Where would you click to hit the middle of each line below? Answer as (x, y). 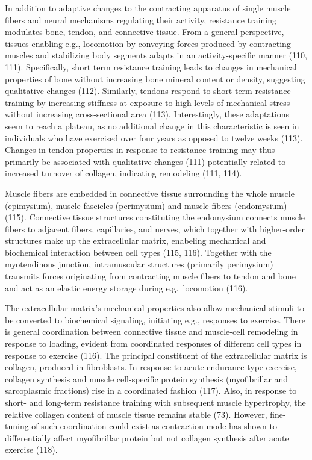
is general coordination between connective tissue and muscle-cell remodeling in (151, 331)
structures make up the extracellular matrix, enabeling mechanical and (136, 241)
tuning (17, 426)
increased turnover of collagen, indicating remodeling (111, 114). (123, 173)
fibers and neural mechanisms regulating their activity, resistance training (141, 20)
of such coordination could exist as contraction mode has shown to (154, 426)
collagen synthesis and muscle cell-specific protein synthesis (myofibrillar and (147, 378)
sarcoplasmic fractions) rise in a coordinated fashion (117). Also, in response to (151, 390)
